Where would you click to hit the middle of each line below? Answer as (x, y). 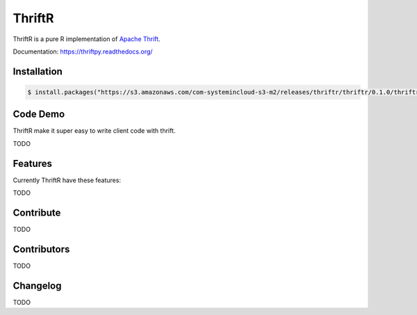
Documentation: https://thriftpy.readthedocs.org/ (83, 51)
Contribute (37, 212)
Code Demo (39, 114)
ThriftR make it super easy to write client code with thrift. (94, 131)
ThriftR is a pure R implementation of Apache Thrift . (87, 39)
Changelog (37, 285)
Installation (38, 71)
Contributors (41, 249)
